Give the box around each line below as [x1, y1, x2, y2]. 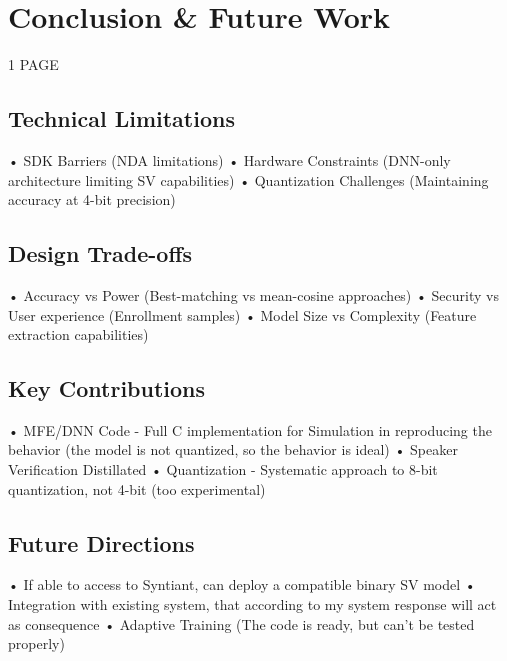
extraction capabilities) [8, 324, 149, 345]
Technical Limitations [8, 103, 235, 134]
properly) [8, 633, 65, 654]
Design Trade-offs [8, 238, 193, 269]
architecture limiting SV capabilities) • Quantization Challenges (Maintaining [8, 169, 489, 190]
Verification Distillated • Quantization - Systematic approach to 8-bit [8, 459, 438, 480]
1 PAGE [8, 54, 59, 75]
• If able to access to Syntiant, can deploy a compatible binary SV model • [8, 574, 476, 595]
